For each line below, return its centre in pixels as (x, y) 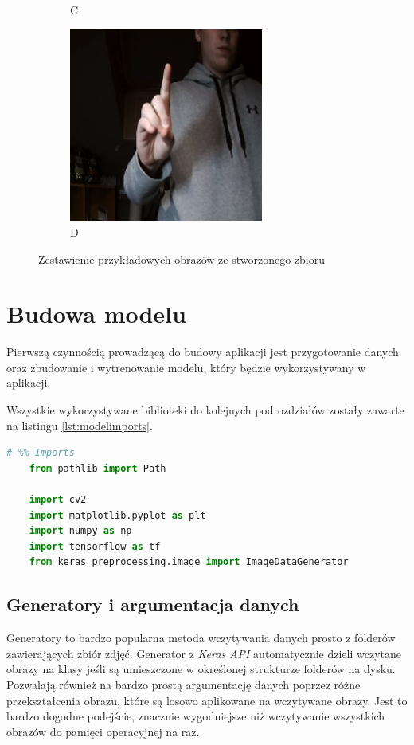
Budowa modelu (96, 314)
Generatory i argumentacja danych (153, 604)
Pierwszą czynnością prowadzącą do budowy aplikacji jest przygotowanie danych (203, 352)
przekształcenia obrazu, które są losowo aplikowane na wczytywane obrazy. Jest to (207, 700)
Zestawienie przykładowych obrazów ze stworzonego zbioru (182, 259)
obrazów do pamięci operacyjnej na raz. (103, 731)
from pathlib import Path (98, 468)
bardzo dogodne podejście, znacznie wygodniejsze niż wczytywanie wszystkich (196, 716)
